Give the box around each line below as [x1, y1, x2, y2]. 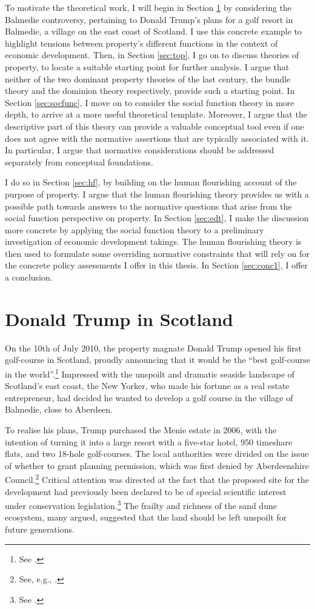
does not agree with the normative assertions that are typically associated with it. [5, 131, 309, 144]
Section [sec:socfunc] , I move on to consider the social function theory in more [5, 96, 294, 108]
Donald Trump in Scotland [5, 306, 233, 331]
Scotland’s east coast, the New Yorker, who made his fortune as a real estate [5, 379, 290, 392]
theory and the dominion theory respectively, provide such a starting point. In [5, 84, 295, 97]
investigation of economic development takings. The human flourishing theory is [5, 235, 302, 248]
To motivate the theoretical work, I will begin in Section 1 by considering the [5, 1, 292, 13]
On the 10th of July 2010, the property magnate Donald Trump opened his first [5, 341, 302, 354]
